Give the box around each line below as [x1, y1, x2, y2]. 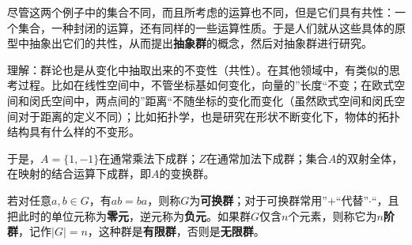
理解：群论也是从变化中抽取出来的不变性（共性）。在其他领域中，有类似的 [7, 61, 389, 77]
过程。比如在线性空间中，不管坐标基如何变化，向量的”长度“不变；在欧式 [17, 77, 395, 93]
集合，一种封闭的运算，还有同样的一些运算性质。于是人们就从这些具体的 [17, 19, 395, 36]
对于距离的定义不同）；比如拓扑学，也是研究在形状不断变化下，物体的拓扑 [17, 107, 400, 124]
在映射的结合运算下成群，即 [7, 165, 151, 182]
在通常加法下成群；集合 [206, 149, 328, 166]
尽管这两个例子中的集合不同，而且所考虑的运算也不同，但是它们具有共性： [7, 4, 395, 20]
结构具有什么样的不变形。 [7, 123, 140, 140]
